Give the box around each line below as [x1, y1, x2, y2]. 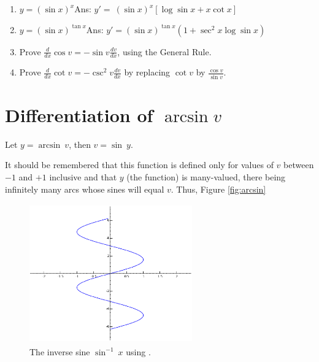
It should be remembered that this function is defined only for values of [5, 158, 274, 171]
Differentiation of [5, 102, 153, 127]
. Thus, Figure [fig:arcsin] [171, 182, 266, 195]
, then [69, 137, 91, 150]
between [283, 158, 314, 171]
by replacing [124, 66, 171, 79]
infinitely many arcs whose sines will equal [5, 182, 164, 195]
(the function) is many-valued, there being [126, 171, 286, 183]
